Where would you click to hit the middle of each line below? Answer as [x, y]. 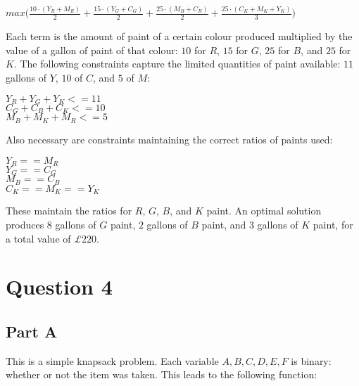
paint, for [333, 224]
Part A [32, 331]
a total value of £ [44, 238]
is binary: [311, 360]
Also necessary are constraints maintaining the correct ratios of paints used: [169, 139]
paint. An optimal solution [264, 211]
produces [25, 224]
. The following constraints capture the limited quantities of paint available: [177, 64]
